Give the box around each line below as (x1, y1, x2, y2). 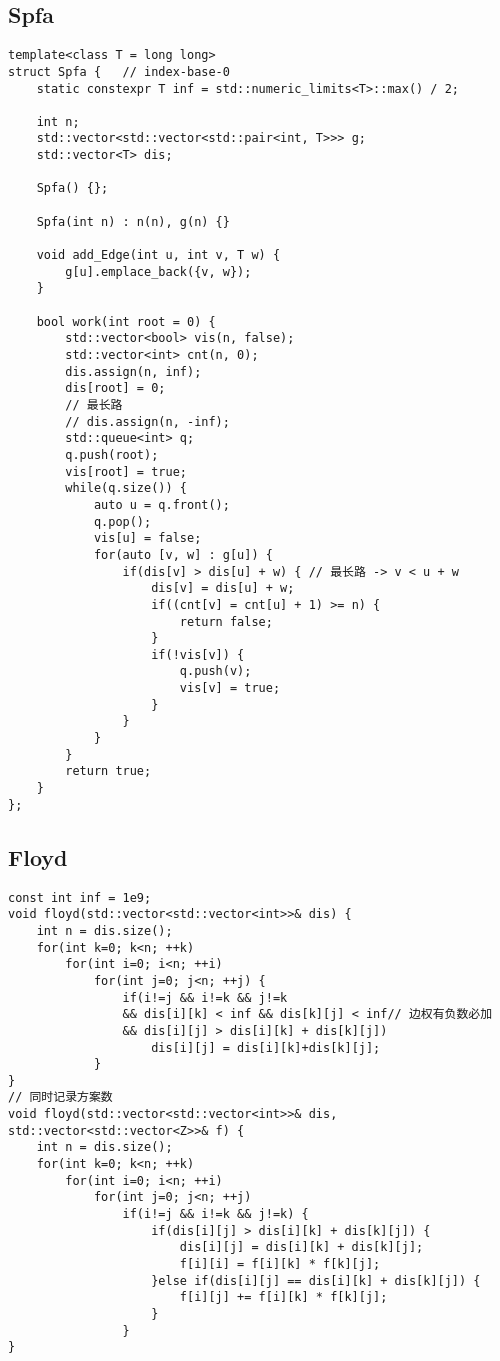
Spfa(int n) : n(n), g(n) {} (36, 214, 230, 229)
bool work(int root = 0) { (36, 314, 216, 329)
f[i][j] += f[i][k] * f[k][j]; (179, 1290, 388, 1305)
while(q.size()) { (65, 481, 187, 496)
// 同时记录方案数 (8, 1090, 113, 1105)
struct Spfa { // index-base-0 (8, 64, 230, 79)
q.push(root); (65, 447, 159, 462)
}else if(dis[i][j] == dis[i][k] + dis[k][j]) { (151, 1273, 481, 1288)
